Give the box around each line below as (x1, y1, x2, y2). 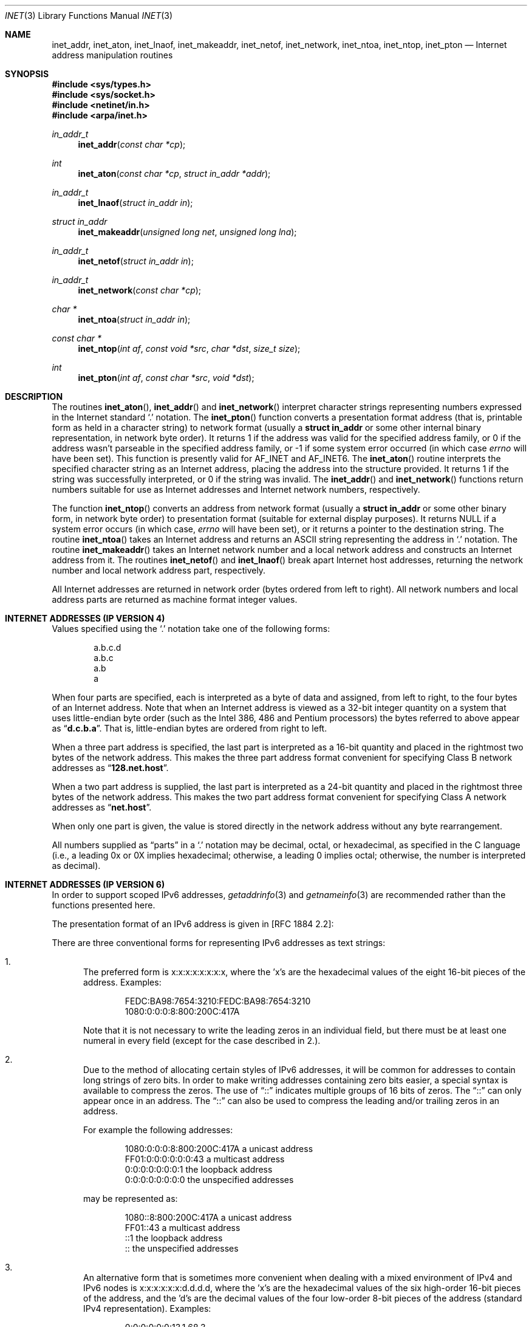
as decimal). (52, 860, 101, 871)
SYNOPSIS (5, 69, 49, 79)
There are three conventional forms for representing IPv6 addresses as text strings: (52, 938, 386, 948)
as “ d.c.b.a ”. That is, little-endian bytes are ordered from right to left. (52, 723, 327, 733)
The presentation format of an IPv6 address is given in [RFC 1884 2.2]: (52, 919, 334, 929)
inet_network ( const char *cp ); (78, 285, 202, 295)
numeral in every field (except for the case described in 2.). (83, 1035, 321, 1046)
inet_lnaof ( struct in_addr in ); (78, 197, 193, 208)
